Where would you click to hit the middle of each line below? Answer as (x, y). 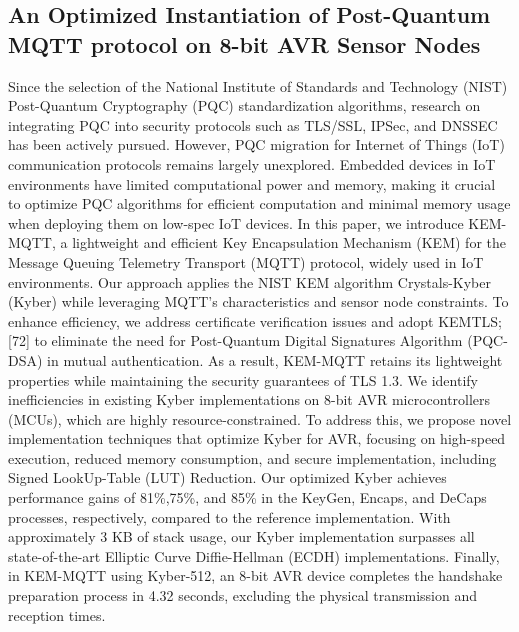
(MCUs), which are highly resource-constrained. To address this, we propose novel (260, 418)
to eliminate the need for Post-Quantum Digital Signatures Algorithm (248, 340)
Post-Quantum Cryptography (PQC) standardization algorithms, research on (244, 105)
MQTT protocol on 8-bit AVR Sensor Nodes (244, 43)
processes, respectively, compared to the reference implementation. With (229, 516)
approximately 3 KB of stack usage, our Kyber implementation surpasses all (241, 536)
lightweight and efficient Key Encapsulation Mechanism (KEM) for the (289, 242)
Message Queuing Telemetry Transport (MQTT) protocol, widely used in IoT (246, 261)
